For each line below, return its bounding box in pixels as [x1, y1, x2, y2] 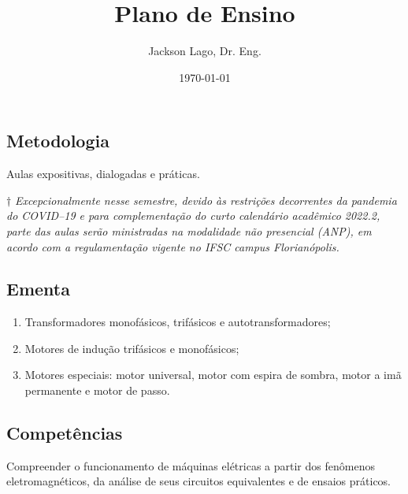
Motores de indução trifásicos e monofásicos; [24, 340, 239, 356]
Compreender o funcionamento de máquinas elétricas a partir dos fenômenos [6, 457, 375, 474]
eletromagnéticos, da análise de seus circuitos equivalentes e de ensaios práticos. [6, 473, 391, 489]
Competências [6, 421, 123, 445]
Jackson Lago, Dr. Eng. [148, 43, 261, 59]
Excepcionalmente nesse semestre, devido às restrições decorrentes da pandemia [14, 191, 397, 208]
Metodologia [6, 128, 109, 153]
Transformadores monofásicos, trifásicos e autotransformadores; [24, 314, 331, 330]
